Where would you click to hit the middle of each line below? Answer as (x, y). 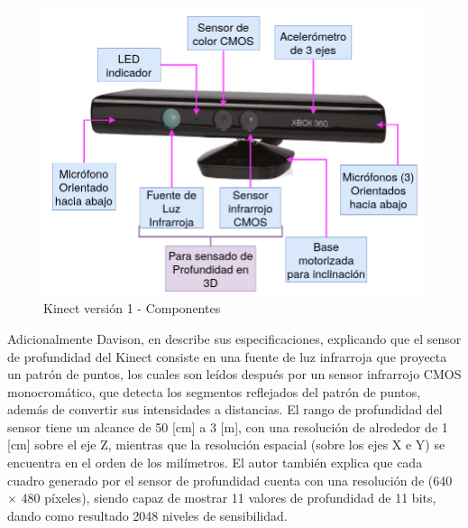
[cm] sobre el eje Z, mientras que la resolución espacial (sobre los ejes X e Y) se (226, 445)
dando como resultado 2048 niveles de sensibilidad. (147, 515)
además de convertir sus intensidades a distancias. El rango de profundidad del (225, 409)
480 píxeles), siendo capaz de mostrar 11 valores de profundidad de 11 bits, (229, 498)
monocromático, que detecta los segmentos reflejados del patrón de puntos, (214, 391)
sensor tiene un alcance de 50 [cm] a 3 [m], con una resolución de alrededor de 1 (228, 426)
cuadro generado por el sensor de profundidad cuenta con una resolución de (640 (230, 480)
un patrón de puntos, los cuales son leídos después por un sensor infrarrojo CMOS (234, 374)
